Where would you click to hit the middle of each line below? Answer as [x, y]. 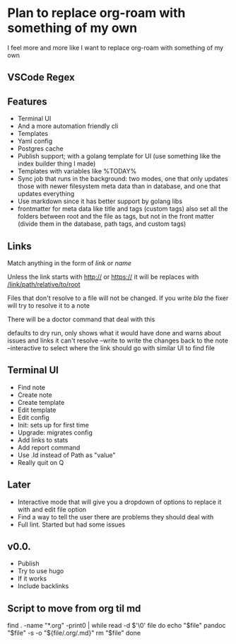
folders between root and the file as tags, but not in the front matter [116, 217]
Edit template [37, 410]
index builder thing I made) [57, 163]
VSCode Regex [41, 77]
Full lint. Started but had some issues [71, 524]
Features [27, 102]
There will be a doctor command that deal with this [81, 319]
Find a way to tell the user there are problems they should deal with [116, 517]
